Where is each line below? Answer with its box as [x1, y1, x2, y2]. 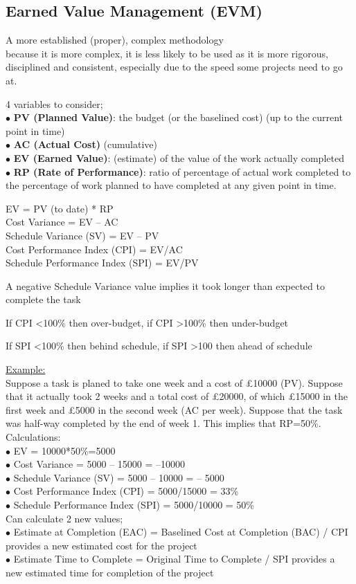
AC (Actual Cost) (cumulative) [13, 137, 157, 152]
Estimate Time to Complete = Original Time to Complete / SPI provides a [13, 551, 335, 566]
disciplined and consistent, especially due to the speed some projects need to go [6, 60, 343, 74]
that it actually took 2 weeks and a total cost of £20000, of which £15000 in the [6, 389, 348, 403]
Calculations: [6, 430, 61, 444]
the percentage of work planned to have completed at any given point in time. [6, 178, 337, 192]
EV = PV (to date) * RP [6, 201, 114, 215]
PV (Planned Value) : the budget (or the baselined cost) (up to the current [13, 110, 344, 125]
